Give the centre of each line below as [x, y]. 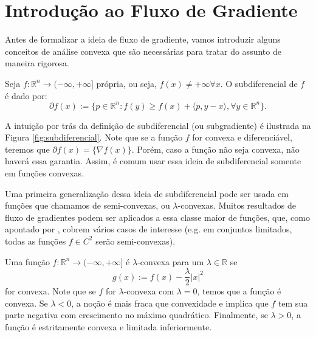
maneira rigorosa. [37, 63]
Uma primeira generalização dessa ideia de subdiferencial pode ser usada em [147, 193]
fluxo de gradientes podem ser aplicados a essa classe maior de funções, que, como [157, 217]
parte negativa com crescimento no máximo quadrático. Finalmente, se [136, 315]
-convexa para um [171, 261]
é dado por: [26, 95]
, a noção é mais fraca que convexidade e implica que [170, 303]
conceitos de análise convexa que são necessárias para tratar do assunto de [143, 51]
